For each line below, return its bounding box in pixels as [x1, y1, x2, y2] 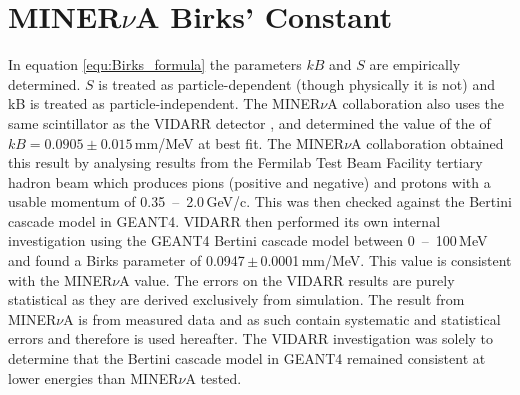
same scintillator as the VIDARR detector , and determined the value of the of [8, 112, 491, 133]
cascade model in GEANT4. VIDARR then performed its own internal [8, 210, 441, 231]
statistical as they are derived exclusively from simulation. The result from [8, 289, 465, 310]
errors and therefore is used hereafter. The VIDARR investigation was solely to [8, 328, 494, 349]
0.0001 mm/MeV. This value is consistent [260, 250, 512, 271]
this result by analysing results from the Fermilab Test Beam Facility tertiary [8, 152, 483, 173]
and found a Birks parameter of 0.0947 [8, 250, 245, 271]
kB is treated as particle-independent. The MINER [8, 93, 321, 114]
